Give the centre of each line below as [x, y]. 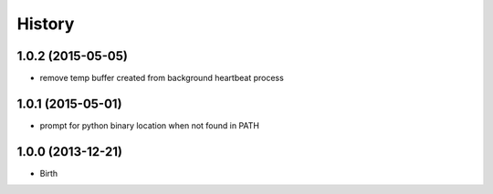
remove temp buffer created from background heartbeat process [162, 78]
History [46, 24]
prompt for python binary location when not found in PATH [150, 125]
